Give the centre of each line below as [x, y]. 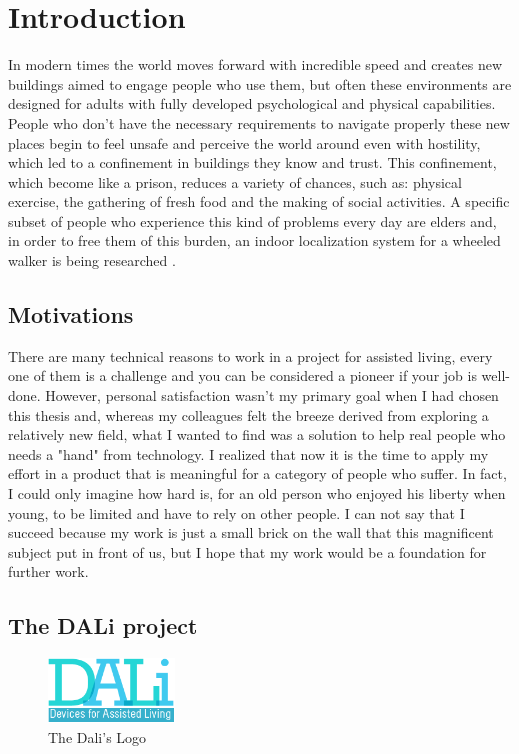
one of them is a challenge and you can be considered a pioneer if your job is [242, 375]
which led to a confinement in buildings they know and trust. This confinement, [252, 162]
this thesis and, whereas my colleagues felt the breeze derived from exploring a [248, 414]
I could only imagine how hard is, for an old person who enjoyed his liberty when [257, 493]
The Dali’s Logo [97, 736]
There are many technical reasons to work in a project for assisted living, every [250, 355]
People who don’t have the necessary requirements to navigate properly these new [259, 122]
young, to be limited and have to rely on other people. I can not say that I [236, 512]
